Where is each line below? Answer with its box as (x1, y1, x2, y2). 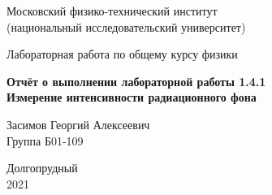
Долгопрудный (6, 159, 78, 176)
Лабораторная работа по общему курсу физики (6, 45, 238, 63)
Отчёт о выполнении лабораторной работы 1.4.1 (6, 72, 266, 89)
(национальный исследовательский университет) (6, 18, 246, 35)
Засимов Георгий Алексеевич (6, 115, 150, 132)
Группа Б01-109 (6, 132, 84, 149)
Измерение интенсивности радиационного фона (6, 89, 257, 106)
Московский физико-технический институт (6, 2, 218, 19)
